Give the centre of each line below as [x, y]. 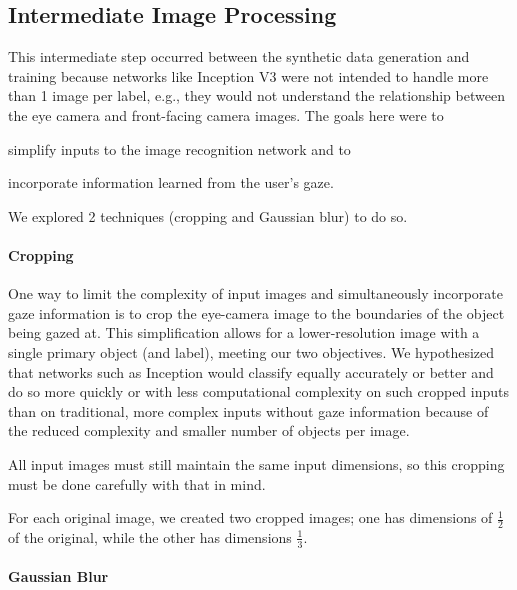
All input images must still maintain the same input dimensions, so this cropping [256, 463]
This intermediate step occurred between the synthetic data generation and [239, 56]
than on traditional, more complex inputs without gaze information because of [248, 410]
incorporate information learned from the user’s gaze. [171, 182]
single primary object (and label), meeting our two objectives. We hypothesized [251, 351]
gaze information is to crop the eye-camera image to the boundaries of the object [256, 312]
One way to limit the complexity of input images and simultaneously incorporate [255, 293]
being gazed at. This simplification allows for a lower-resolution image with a [244, 332]
